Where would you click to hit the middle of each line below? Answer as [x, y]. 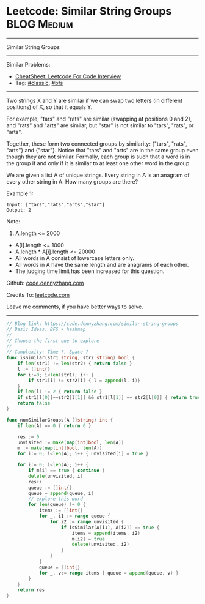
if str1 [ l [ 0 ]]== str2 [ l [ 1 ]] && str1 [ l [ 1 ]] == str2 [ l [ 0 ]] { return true [109, 398]
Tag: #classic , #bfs [39, 83]
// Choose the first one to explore [53, 341]
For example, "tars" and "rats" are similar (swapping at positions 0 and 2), [99, 119]
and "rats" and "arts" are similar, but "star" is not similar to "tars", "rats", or [100, 125]
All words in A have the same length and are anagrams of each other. [102, 264]
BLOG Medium [40, 24]
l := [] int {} [34, 369]
